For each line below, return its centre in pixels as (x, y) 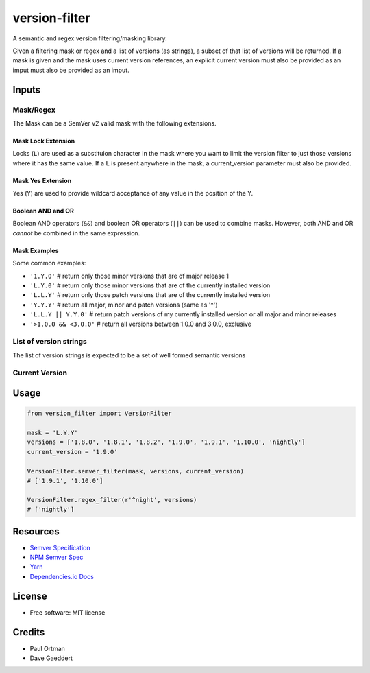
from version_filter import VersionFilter (99, 414)
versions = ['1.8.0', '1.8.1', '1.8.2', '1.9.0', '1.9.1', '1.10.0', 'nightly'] (166, 442)
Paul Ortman (47, 648)
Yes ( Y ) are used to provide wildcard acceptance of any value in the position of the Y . (133, 193)
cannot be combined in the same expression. (76, 233)
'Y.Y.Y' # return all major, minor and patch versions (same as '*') (124, 305)
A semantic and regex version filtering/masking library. (90, 38)
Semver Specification (60, 547)
